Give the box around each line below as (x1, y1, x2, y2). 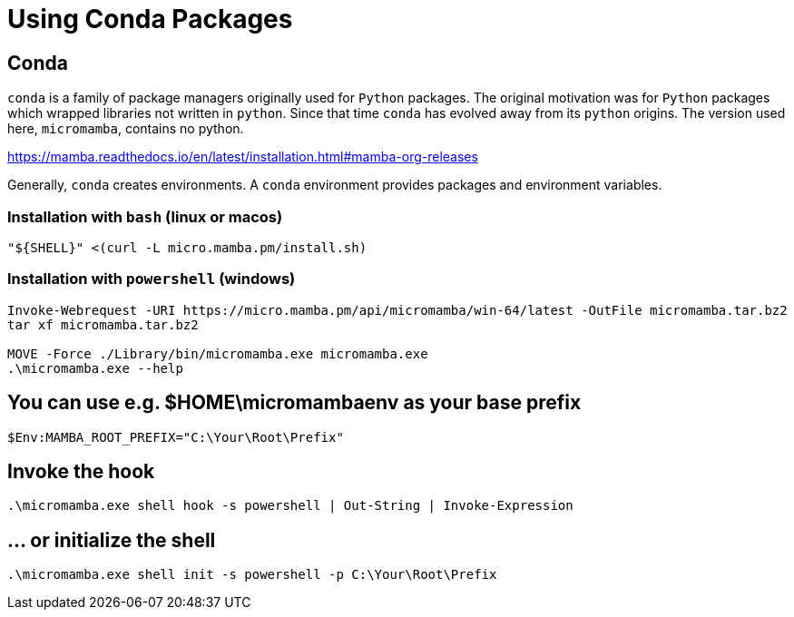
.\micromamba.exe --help (7, 360, 183, 376)
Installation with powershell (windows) (7, 269, 296, 289)
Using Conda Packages (7, 4, 293, 34)
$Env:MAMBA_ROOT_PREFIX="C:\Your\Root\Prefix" (7, 429, 344, 445)
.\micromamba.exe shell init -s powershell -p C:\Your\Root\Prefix (7, 567, 497, 583)
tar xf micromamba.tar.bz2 (7, 317, 199, 332)
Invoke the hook (7, 459, 155, 483)
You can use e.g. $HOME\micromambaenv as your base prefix (7, 391, 582, 415)
